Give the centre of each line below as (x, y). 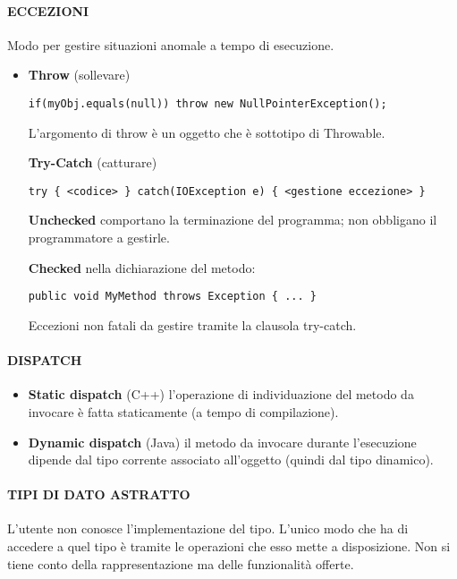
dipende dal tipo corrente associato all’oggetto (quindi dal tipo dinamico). (231, 460)
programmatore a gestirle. (99, 238)
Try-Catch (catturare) (93, 162)
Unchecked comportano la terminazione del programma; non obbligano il (233, 220)
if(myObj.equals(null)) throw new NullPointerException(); (207, 103)
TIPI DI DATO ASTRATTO (99, 494)
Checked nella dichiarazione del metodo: (142, 267)
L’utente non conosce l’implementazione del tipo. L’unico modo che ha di (208, 528)
